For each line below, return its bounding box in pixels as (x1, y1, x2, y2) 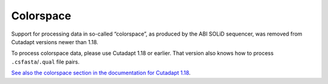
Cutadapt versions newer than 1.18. (11, 38, 98, 45)
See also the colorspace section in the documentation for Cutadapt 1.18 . (11, 69, 191, 77)
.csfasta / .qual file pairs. (11, 58, 80, 65)
